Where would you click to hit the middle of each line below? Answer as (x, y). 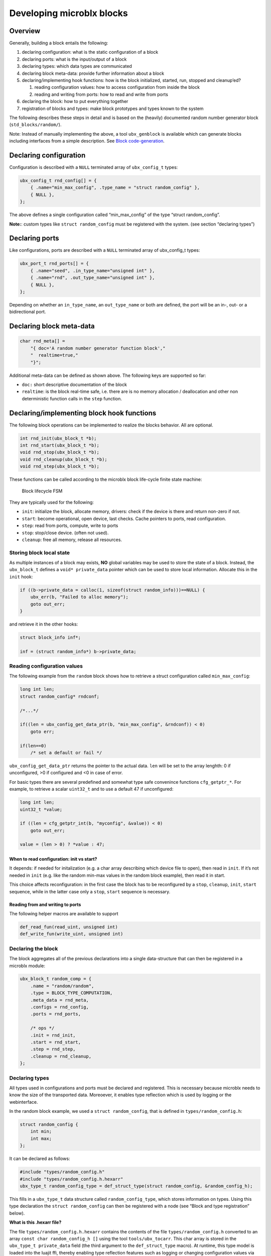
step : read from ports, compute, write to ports (70, 526)
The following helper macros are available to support (64, 914)
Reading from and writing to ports (45, 904)
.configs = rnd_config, (59, 1007)
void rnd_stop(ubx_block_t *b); (60, 452)
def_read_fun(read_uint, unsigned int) (69, 927)
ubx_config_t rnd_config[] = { (58, 181)
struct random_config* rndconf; (60, 696)
